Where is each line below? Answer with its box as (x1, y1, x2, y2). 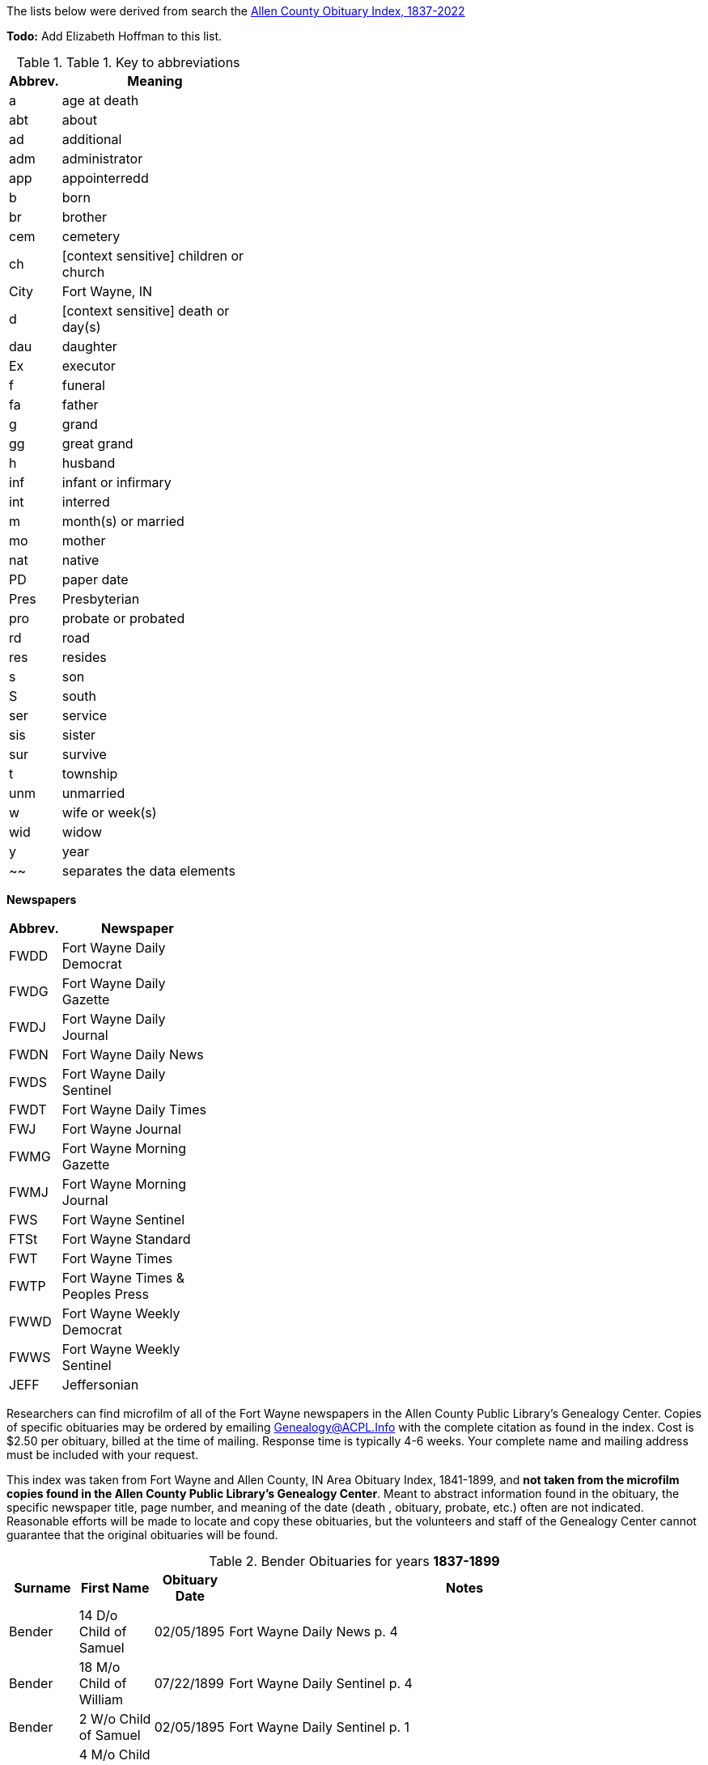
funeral (61, 377, 105, 393)
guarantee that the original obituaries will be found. (6, 1528, 278, 1542)
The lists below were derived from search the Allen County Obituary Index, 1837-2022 (6, 4, 465, 18)
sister (61, 727, 96, 743)
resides (61, 649, 107, 665)
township (61, 766, 118, 782)
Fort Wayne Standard (61, 1231, 191, 1247)
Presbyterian (61, 591, 140, 607)
